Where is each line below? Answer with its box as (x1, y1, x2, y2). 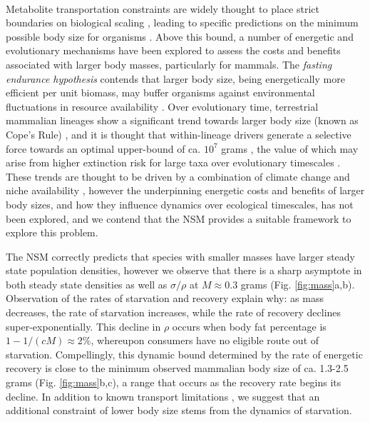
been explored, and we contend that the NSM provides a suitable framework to (6, 211, 351, 226)
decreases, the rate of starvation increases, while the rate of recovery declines (6, 305, 341, 320)
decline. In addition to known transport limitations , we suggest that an (6, 388, 320, 403)
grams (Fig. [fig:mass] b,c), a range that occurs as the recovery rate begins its (6, 375, 341, 390)
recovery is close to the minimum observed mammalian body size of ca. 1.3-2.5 (6, 361, 349, 376)
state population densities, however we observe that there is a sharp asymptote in (6, 263, 362, 278)
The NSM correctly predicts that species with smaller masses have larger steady (6, 248, 355, 263)
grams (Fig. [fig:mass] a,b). (240, 276, 355, 291)
